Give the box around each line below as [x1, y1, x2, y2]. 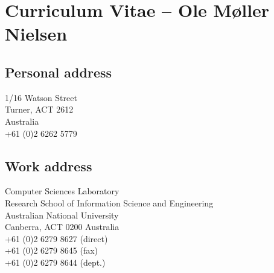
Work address [5, 156, 92, 175]
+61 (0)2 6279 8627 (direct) [5, 232, 108, 245]
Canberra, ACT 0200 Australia [5, 220, 119, 233]
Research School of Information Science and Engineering [5, 196, 214, 209]
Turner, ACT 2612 [5, 103, 74, 116]
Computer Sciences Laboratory [5, 185, 119, 197]
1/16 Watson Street [5, 91, 77, 104]
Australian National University [5, 208, 119, 221]
